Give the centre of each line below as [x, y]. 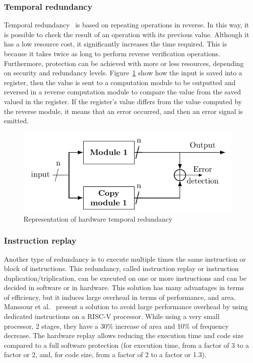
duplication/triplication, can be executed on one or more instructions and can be [125, 278]
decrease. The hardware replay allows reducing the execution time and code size [124, 335]
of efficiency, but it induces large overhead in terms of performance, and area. [120, 297]
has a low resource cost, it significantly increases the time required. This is [115, 44]
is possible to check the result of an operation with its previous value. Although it [127, 34]
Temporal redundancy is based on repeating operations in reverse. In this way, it [126, 25]
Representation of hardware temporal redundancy [98, 218]
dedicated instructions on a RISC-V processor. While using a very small [112, 316]
